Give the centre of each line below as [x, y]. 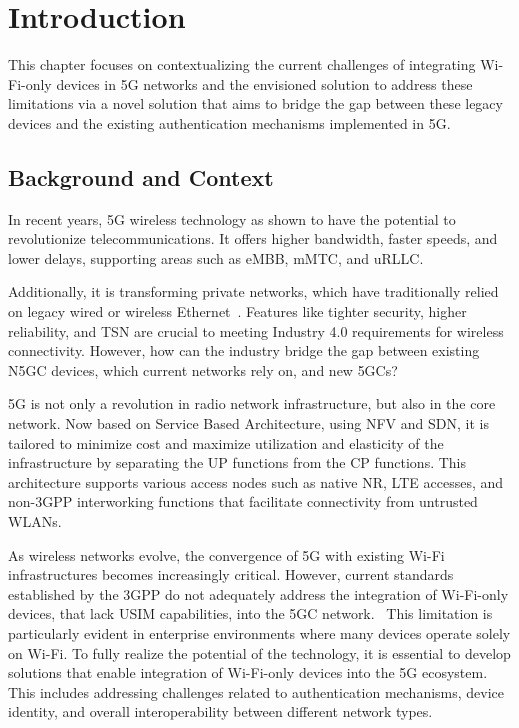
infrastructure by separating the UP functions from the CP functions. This [237, 462]
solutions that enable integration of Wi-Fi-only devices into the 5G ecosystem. [248, 672]
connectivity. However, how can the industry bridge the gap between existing [244, 350]
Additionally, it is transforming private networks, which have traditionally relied [253, 291]
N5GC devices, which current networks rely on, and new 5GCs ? [203, 369]
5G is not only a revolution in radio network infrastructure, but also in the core [252, 403]
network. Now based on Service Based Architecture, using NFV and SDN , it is [248, 423]
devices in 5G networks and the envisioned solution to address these [264, 83]
